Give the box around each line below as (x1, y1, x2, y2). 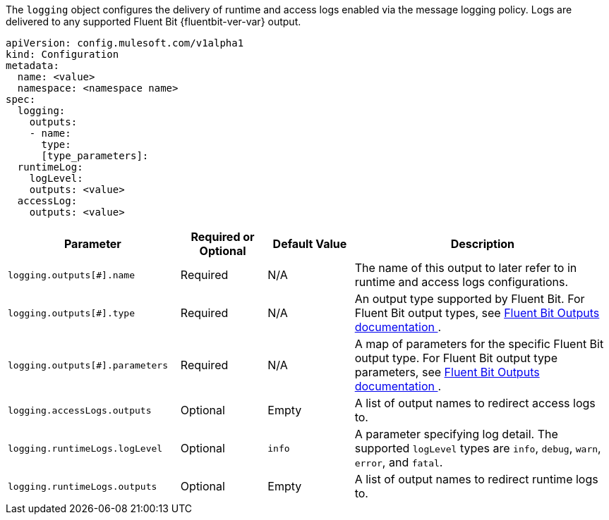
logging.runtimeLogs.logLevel (8, 442, 163, 454)
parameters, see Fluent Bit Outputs (354, 365, 540, 379)
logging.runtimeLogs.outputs (8, 481, 157, 492)
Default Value (272, 237, 347, 251)
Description (450, 237, 515, 251)
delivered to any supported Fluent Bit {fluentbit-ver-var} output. (6, 16, 301, 27)
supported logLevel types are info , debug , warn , (354, 441, 601, 455)
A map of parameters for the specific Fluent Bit (354, 337, 604, 351)
